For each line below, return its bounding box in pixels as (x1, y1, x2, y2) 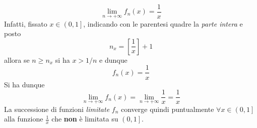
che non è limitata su (51, 113, 118, 124)
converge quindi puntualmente (121, 103, 214, 114)
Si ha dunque (4, 79, 45, 89)
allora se (4, 54, 30, 65)
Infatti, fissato (4, 18, 47, 29)
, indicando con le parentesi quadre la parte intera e (83, 18, 243, 29)
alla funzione (4, 113, 43, 124)
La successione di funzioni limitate (4, 103, 110, 114)
